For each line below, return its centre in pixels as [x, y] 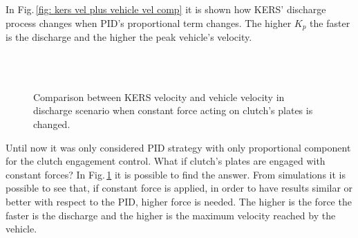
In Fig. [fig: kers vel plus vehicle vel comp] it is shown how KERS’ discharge [166, 9]
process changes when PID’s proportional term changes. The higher [149, 22]
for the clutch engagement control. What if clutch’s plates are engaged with [166, 161]
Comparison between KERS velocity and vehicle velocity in [159, 97]
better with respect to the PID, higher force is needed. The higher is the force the [179, 201]
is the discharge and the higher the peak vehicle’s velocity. [129, 37]
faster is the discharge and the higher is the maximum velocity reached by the [171, 215]
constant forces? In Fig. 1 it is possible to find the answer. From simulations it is [176, 174]
